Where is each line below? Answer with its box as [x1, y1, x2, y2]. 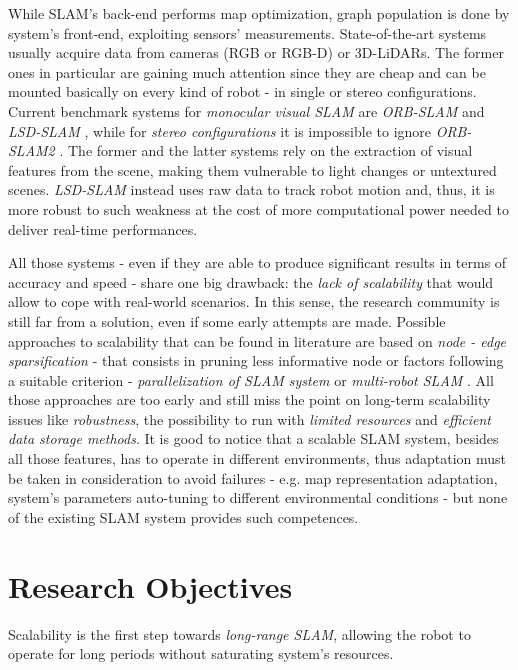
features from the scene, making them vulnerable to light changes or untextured [8, 159, 497, 180]
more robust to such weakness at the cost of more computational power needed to [8, 198, 509, 219]
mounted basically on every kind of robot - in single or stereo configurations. [8, 81, 477, 102]
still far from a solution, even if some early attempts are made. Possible [8, 310, 446, 331]
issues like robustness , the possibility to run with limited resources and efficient [8, 408, 491, 429]
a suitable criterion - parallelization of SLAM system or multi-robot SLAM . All [8, 369, 494, 390]
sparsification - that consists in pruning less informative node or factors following [8, 350, 504, 371]
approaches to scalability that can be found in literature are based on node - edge [8, 330, 507, 351]
